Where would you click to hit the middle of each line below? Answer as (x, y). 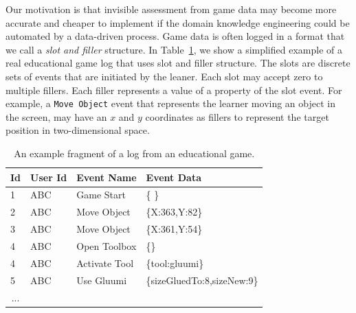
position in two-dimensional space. (78, 130)
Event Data (174, 177)
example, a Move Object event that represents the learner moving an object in (170, 103)
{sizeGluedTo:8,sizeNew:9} (202, 280)
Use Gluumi (102, 280)
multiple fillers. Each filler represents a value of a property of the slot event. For (174, 90)
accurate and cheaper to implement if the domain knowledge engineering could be (178, 22)
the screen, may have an (56, 116)
